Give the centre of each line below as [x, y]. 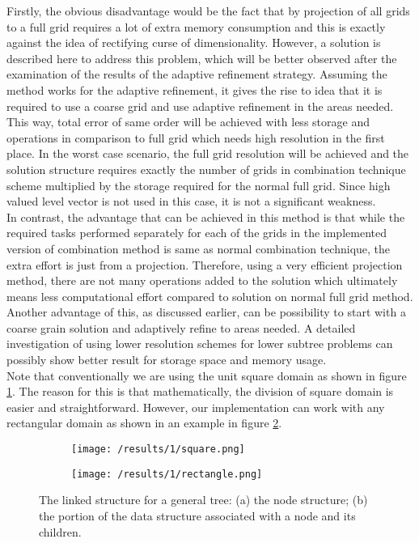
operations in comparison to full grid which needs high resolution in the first [196, 137]
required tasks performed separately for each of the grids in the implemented [197, 233]
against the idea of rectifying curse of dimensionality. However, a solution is [194, 42]
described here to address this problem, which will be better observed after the [202, 58]
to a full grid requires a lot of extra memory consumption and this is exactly [196, 26]
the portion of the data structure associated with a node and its [197, 515]
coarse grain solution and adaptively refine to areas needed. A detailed [181, 327]
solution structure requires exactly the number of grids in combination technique [206, 169]
